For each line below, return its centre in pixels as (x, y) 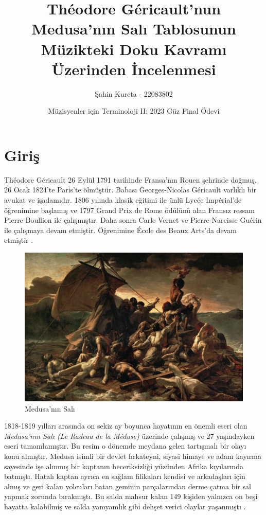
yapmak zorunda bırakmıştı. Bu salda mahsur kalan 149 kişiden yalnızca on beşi (131, 496)
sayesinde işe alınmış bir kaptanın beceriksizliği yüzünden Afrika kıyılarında (124, 466)
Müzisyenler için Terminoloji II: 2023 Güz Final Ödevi (134, 111)
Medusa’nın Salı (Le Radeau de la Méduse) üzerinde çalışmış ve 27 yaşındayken (129, 436)
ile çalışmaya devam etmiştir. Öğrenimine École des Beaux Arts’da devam (120, 230)
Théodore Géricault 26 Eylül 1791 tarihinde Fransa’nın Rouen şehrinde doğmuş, (130, 179)
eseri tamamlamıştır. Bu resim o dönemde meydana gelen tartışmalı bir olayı (125, 446)
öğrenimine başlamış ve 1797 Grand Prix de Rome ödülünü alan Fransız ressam (129, 210)
